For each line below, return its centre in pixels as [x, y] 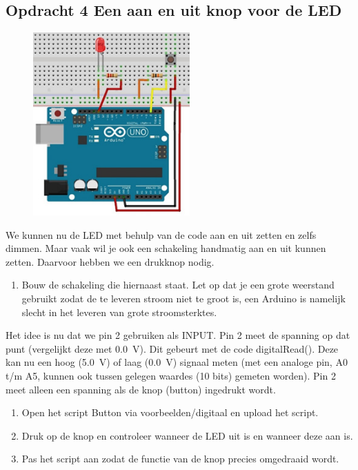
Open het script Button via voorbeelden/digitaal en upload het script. [170, 412]
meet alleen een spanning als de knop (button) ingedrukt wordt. [141, 389]
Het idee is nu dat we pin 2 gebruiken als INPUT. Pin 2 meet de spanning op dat [178, 335]
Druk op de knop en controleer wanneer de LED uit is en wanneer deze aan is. [187, 435]
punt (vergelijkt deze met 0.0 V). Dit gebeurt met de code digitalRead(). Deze [172, 348]
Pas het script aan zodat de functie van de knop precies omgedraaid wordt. [180, 459]
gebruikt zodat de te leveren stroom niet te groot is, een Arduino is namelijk [183, 298]
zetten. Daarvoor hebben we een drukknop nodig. [110, 261]
